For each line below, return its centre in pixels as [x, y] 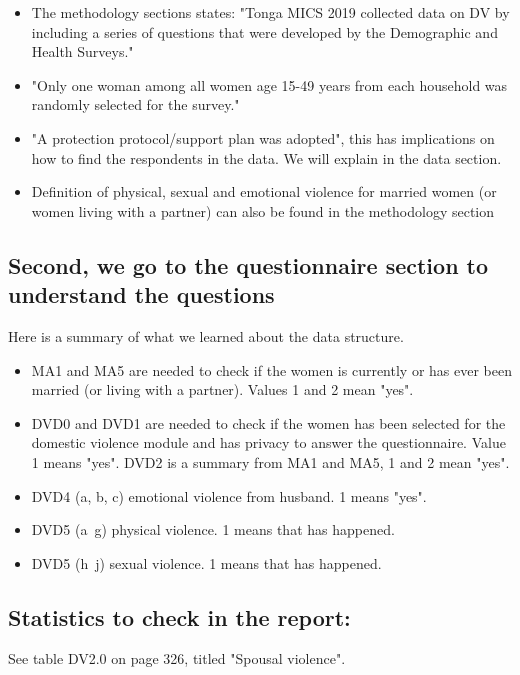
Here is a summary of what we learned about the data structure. [206, 335]
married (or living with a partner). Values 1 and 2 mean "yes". [222, 389]
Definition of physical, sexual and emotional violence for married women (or [264, 191]
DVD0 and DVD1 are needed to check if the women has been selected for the [268, 422]
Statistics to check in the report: [179, 616]
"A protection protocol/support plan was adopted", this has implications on [263, 137]
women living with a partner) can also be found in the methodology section [263, 210]
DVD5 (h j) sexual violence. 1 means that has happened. [206, 562]
